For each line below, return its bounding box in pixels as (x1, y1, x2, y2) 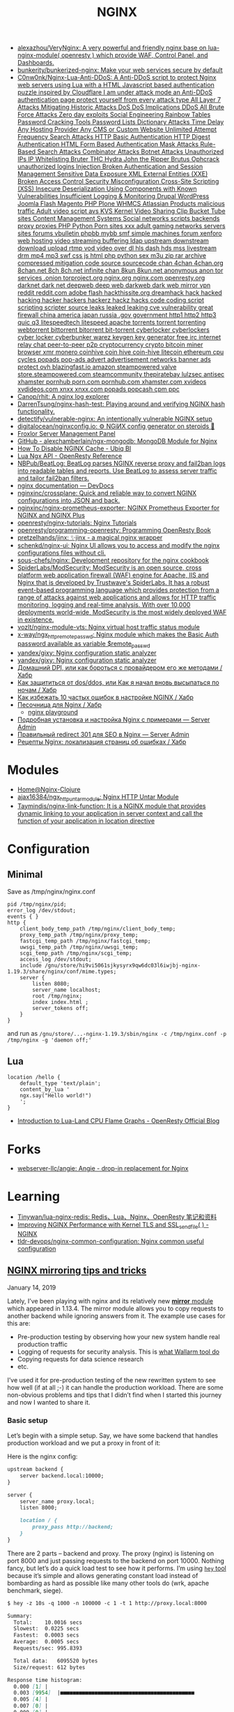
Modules (7, 762, 59, 777)
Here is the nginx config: (7, 1452, 78, 1461)
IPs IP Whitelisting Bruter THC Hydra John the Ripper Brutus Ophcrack (17, 155, 220, 163)
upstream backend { (7, 1466, 64, 1473)
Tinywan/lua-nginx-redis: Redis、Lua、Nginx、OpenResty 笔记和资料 (17, 1213, 217, 1221)
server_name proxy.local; (19, 1498, 95, 1505)
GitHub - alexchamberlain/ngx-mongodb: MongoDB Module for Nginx (17, 437, 218, 446)
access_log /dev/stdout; (19, 956, 92, 963)
